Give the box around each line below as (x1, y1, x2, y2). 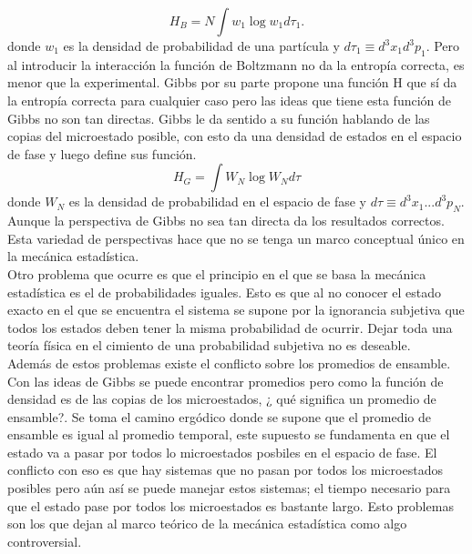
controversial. (7, 531, 82, 550)
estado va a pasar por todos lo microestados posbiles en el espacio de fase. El (7, 442, 437, 461)
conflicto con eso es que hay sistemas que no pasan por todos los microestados (7, 460, 443, 479)
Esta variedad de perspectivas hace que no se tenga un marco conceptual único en (7, 228, 465, 247)
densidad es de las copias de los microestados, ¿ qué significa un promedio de (7, 389, 436, 408)
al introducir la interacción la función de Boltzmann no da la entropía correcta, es (7, 55, 465, 74)
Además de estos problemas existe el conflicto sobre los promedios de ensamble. (7, 353, 451, 372)
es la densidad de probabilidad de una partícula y (63, 36, 340, 55)
